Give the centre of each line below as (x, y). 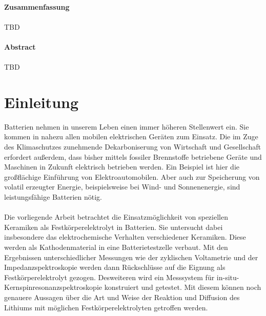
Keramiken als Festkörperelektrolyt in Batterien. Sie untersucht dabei (114, 227)
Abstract (20, 46)
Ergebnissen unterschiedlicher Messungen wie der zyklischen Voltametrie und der (131, 257)
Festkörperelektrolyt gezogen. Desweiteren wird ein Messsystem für (109, 277)
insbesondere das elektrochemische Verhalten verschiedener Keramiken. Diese (125, 237)
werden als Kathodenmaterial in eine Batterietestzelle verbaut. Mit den (116, 247)
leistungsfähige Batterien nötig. (53, 197)
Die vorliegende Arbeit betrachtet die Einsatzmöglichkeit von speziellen (116, 217)
